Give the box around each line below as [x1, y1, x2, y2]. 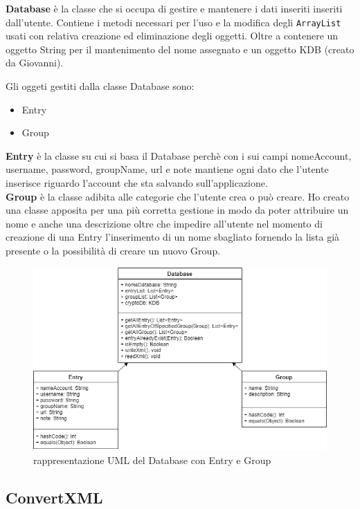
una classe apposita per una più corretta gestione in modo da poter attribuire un [6, 203, 349, 217]
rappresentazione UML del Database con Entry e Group [33, 452, 271, 467]
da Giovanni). [6, 55, 64, 70]
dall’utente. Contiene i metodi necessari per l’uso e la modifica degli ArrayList [6, 15, 341, 29]
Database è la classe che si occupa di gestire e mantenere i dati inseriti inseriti [6, 1, 343, 15]
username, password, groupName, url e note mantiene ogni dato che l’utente [6, 162, 329, 176]
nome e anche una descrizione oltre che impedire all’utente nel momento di [6, 216, 323, 230]
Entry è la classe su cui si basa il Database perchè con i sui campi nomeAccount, [6, 148, 352, 163]
